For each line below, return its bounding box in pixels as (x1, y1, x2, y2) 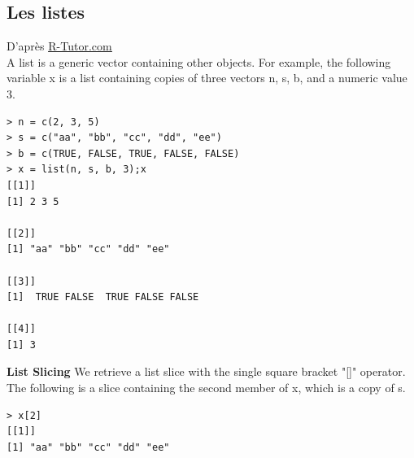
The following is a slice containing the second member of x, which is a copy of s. (7, 379, 406, 396)
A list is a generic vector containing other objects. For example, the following (7, 53, 391, 70)
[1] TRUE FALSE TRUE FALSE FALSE (7, 291, 199, 303)
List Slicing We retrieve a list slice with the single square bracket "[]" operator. (7, 363, 406, 380)
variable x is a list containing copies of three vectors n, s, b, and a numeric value (7, 69, 407, 86)
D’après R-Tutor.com (7, 37, 112, 55)
